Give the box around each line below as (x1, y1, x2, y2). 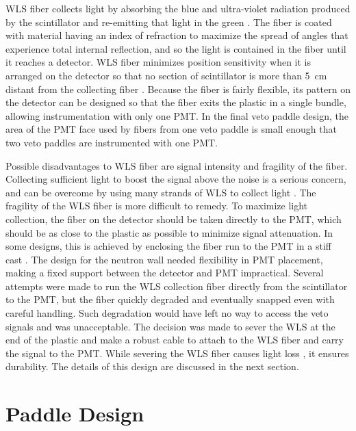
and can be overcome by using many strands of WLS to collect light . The (5, 185, 316, 199)
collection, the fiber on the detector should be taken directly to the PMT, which (5, 211, 342, 226)
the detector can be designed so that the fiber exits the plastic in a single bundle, (5, 95, 346, 109)
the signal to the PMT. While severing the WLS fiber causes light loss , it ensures (5, 345, 349, 360)
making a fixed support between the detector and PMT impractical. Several (5, 265, 324, 280)
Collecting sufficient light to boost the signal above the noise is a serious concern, (5, 172, 346, 186)
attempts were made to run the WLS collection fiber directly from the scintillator (5, 278, 348, 293)
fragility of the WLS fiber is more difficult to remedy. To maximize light (5, 198, 308, 213)
